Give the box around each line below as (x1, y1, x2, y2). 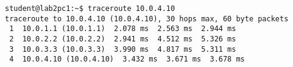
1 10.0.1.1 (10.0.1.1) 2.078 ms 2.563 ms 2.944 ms (9, 24, 236, 33)
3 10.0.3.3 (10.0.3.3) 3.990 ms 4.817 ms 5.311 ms (9, 44, 236, 54)
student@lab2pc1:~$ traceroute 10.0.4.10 (5, 4, 175, 13)
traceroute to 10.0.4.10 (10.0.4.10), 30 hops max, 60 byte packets (5, 14, 289, 23)
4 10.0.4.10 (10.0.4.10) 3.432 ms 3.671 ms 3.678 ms (9, 55, 245, 64)
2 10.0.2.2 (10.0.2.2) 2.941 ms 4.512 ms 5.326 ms (9, 34, 236, 43)
